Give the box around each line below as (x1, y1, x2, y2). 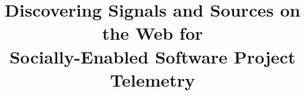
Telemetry (110, 67, 195, 91)
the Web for (102, 21, 203, 45)
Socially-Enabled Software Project (9, 44, 296, 68)
